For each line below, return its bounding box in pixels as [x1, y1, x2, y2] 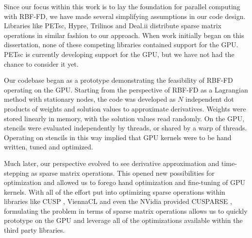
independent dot [185, 94, 234, 104]
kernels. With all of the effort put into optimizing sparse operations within [4, 186, 225, 197]
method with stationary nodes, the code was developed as [4, 94, 176, 104]
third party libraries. [4, 225, 65, 235]
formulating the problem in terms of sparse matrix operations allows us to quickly [4, 205, 248, 216]
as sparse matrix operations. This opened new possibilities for [31, 167, 215, 178]
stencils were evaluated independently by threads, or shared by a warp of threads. [4, 123, 247, 133]
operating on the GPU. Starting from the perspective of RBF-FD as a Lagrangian [4, 84, 248, 94]
